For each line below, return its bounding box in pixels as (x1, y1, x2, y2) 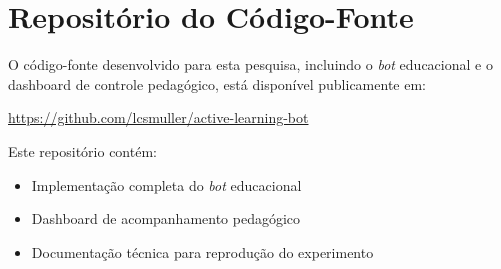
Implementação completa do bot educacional (31, 174, 302, 195)
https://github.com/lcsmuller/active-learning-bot (8, 107, 309, 128)
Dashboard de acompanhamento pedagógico (31, 208, 301, 229)
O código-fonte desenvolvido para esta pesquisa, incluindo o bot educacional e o (8, 54, 493, 75)
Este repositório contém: (8, 140, 157, 161)
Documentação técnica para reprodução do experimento (31, 241, 374, 262)
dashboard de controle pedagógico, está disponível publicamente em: (8, 73, 426, 94)
